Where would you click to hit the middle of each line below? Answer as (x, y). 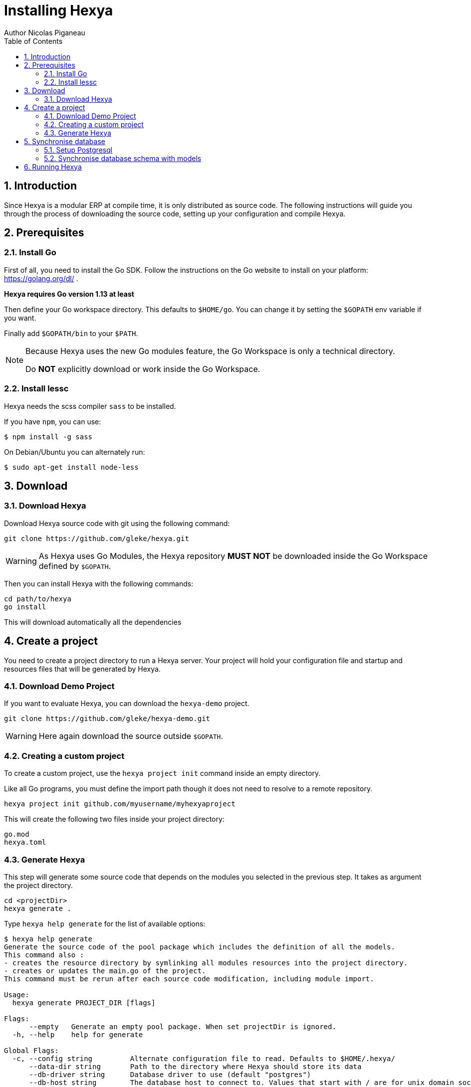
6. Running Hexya (53, 167)
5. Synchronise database (65, 141)
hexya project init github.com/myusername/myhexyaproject (120, 804)
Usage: (17, 995)
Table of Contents (33, 41)
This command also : (44, 955)
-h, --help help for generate (78, 1034)
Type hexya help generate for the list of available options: (105, 923)
